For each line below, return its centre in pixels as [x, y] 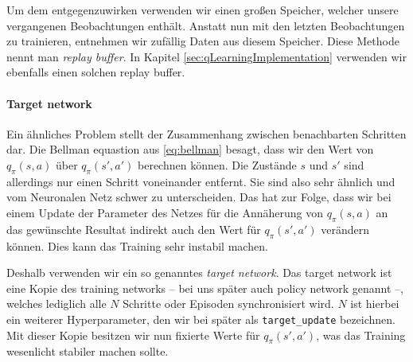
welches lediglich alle [56, 304]
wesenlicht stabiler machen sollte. [88, 351]
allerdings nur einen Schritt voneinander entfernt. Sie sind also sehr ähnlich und [201, 181]
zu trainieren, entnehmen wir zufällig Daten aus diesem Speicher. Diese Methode [203, 41]
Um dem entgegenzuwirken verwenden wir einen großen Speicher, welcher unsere [203, 10]
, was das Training [361, 335]
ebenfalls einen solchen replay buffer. [96, 72]
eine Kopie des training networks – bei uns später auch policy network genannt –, [205, 288]
